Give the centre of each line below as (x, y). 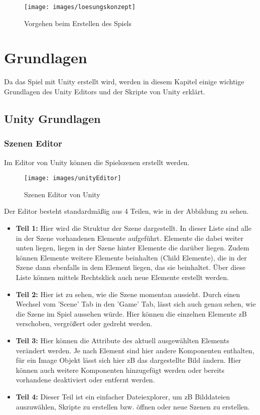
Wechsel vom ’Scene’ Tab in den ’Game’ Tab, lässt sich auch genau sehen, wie (136, 304)
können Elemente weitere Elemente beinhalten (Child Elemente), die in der (131, 257)
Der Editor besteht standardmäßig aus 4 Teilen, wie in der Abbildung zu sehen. (126, 211)
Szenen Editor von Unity (62, 194)
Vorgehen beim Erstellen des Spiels (78, 23)
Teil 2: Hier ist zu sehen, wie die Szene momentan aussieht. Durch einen (128, 294)
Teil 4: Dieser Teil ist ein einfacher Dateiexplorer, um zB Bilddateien (123, 396)
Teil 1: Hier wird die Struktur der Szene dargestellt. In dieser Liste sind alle (134, 228)
